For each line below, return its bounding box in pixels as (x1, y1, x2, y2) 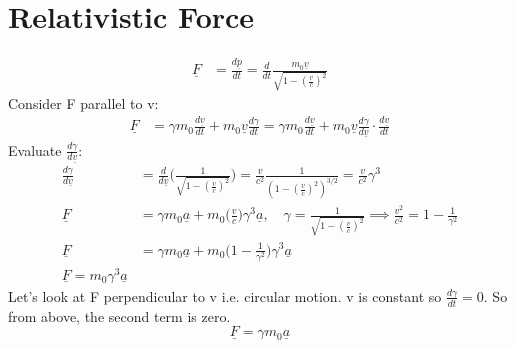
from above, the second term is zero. (8, 305, 231, 326)
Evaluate (8, 139, 62, 160)
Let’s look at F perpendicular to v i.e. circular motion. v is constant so (8, 285, 442, 306)
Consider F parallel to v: (8, 92, 159, 113)
